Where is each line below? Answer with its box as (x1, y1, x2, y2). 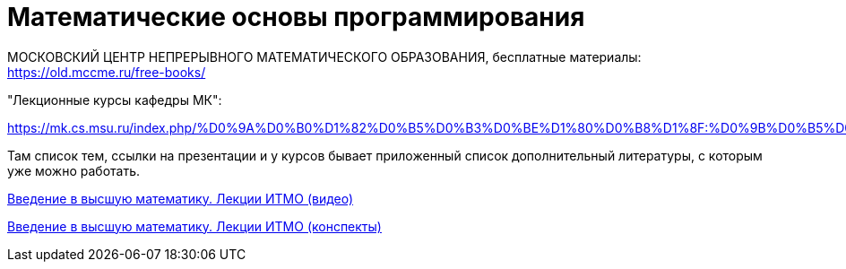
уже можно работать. (7, 162, 141, 178)
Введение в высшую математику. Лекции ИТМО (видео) (7, 190, 354, 206)
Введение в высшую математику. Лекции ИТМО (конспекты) (7, 218, 382, 234)
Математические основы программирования (7, 2, 585, 32)
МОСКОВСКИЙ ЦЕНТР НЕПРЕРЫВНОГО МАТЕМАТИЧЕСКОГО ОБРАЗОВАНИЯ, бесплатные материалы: (7, 48, 642, 65)
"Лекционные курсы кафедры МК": (7, 91, 222, 108)
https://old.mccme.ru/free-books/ (7, 64, 206, 80)
